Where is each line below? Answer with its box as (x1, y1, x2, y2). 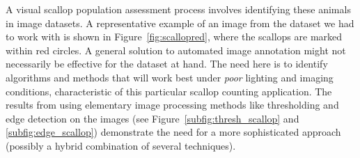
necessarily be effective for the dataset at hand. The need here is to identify (6, 56, 328, 71)
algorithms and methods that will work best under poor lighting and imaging (6, 70, 334, 84)
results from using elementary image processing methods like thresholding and (6, 97, 339, 112)
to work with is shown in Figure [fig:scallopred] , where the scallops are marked (6, 29, 343, 44)
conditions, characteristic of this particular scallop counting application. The (6, 84, 332, 98)
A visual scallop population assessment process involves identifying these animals (6, 2, 351, 16)
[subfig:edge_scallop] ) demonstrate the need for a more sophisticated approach (6, 125, 341, 139)
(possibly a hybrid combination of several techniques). (6, 138, 236, 152)
